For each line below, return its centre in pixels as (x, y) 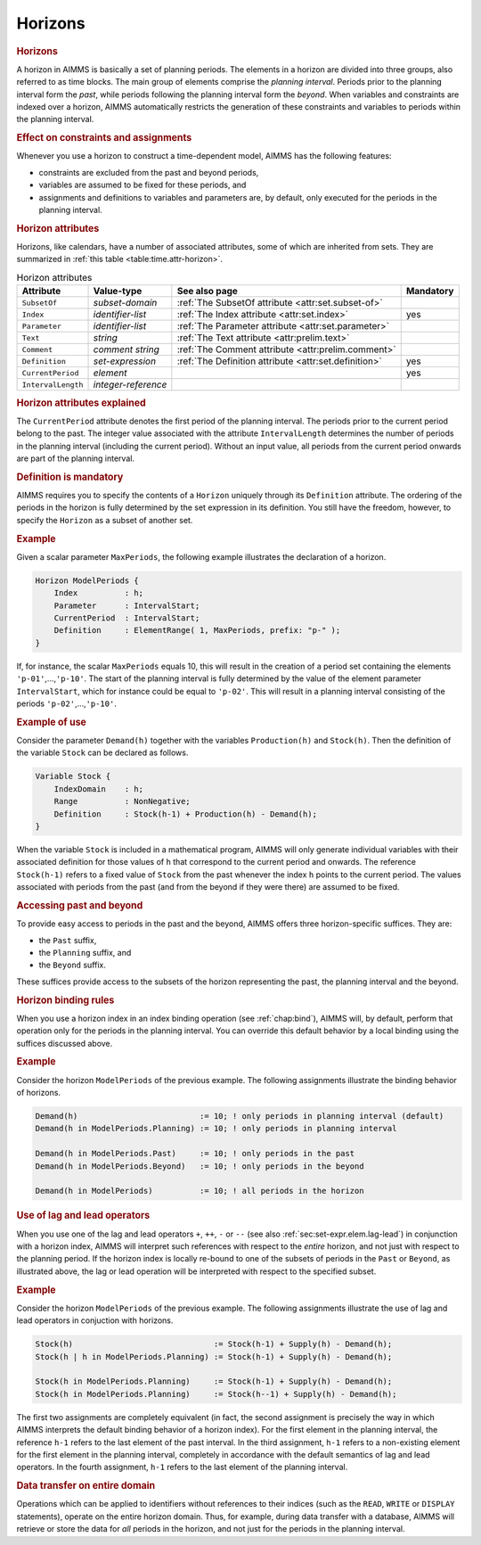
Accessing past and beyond (80, 905)
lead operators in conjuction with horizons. (95, 1320)
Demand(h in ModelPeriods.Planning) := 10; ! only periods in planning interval (216, 1129)
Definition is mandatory (70, 477)
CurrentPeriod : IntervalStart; (127, 618)
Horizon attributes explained (81, 403)
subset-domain (125, 303)
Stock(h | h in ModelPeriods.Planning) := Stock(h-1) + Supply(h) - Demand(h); (214, 1356)
